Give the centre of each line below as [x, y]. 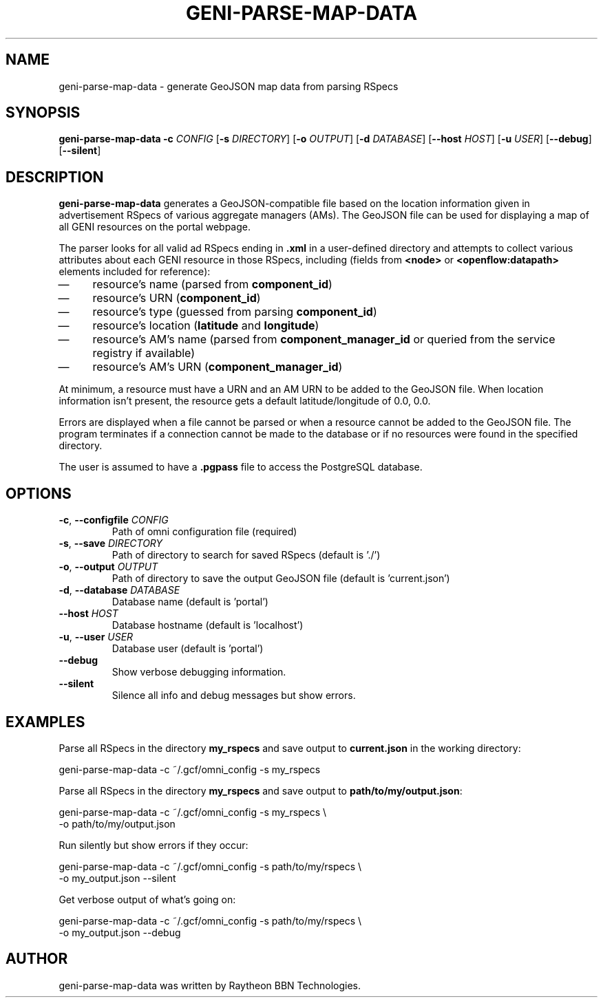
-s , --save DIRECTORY [111, 543]
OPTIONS [39, 493]
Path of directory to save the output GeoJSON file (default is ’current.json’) [281, 579]
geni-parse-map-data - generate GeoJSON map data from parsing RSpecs [229, 86]
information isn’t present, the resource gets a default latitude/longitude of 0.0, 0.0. [245, 401]
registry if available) [144, 353]
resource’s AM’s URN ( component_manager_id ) [218, 367]
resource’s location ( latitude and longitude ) [206, 326]
